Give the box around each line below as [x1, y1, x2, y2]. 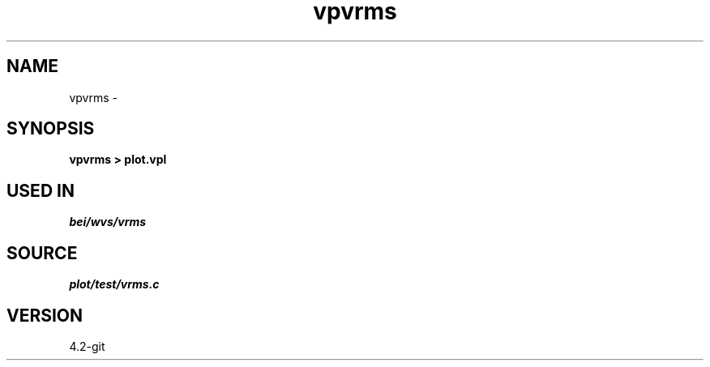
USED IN [6, 180, 75, 201]
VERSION [6, 305, 83, 326]
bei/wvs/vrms [69, 215, 147, 229]
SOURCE [6, 242, 78, 263]
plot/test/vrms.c [69, 277, 160, 292]
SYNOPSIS [6, 118, 95, 139]
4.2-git [69, 339, 105, 353]
